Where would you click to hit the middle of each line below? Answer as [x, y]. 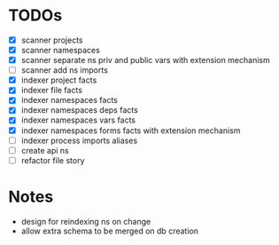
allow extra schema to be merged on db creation [109, 231]
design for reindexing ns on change [86, 221]
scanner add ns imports [64, 70]
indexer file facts [52, 91]
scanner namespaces [61, 50]
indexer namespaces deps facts [79, 110]
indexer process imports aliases [79, 140]
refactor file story [53, 160]
